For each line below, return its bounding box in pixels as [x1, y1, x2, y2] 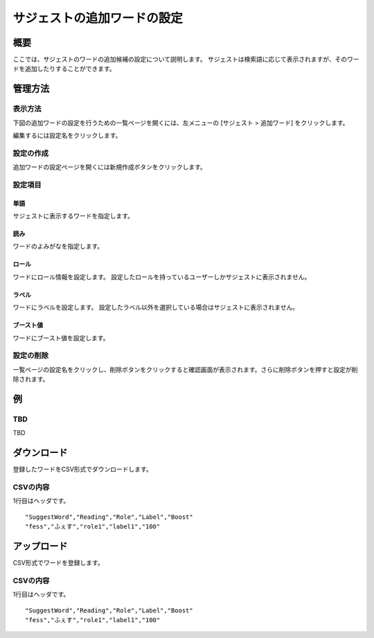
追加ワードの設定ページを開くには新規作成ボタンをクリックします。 [12, 163, 207, 171]
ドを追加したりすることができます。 [12, 64, 116, 73]
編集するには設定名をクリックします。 [12, 132, 122, 139]
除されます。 [12, 375, 49, 384]
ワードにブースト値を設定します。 [12, 333, 109, 342]
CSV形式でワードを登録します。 [12, 558, 104, 567]
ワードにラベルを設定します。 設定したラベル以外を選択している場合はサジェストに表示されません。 [12, 303, 299, 312]
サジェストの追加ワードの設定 [12, 10, 184, 26]
